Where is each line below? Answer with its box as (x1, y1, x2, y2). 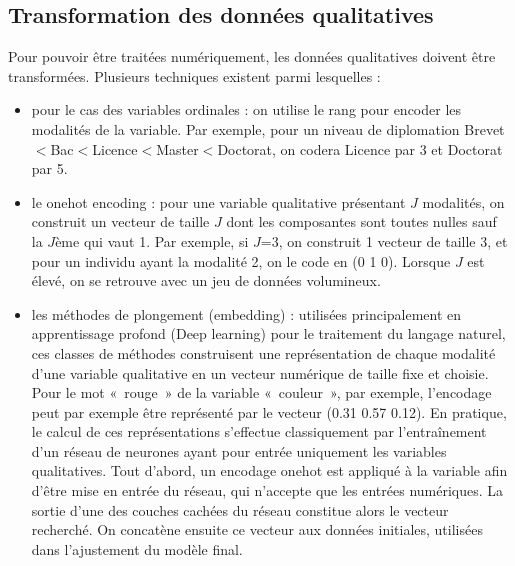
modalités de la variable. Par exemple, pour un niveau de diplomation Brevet (31, 118, 505, 139)
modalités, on (422, 191, 505, 212)
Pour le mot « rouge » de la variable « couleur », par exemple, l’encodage (31, 382, 492, 403)
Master (156, 138, 199, 159)
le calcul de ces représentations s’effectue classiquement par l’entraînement (31, 421, 487, 442)
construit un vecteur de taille (31, 211, 210, 232)
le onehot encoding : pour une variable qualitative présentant (31, 191, 406, 212)
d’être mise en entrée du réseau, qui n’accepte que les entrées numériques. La (31, 480, 504, 501)
